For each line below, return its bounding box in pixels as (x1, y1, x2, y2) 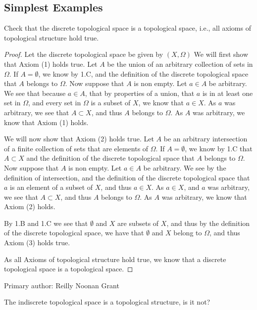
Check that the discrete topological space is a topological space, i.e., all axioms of (4, 23, 251, 33)
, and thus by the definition (166, 218, 250, 228)
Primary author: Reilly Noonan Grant (4, 280, 119, 290)
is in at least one (202, 88, 253, 98)
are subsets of (117, 218, 159, 228)
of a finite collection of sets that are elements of (4, 143, 149, 153)
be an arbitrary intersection (163, 133, 248, 144)
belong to (173, 227, 202, 238)
